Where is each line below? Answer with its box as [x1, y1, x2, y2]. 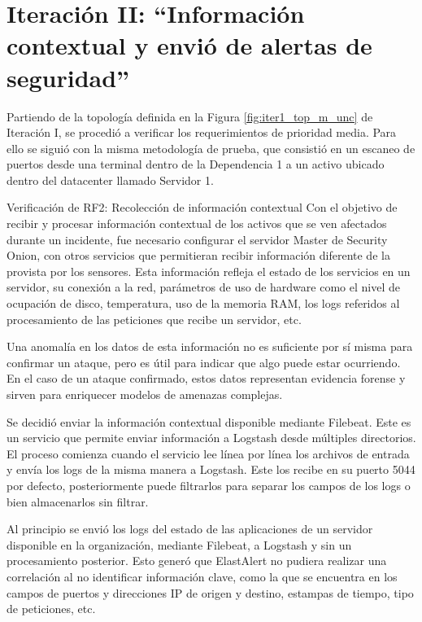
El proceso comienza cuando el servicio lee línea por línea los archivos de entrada [7, 445, 410, 462]
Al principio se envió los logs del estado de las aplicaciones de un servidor [7, 520, 373, 537]
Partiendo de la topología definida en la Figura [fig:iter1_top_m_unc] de [7, 107, 373, 125]
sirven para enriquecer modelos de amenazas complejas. [7, 386, 283, 402]
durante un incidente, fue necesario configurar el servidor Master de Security [7, 230, 388, 247]
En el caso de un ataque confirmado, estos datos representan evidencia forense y [7, 370, 406, 387]
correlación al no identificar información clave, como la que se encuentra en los [7, 567, 398, 585]
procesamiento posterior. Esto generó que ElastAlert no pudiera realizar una [7, 552, 387, 569]
